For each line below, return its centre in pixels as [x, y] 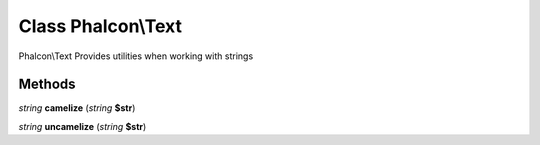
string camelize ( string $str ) [77, 108]
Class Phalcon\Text [100, 26]
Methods [47, 84]
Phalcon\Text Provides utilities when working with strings [136, 56]
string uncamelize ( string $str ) [82, 126]
